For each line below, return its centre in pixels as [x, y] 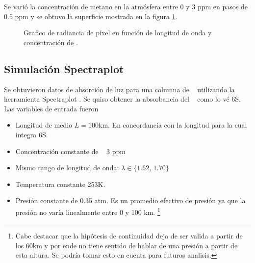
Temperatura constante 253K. [60, 184]
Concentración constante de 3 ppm [70, 151]
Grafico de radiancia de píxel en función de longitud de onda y [118, 33]
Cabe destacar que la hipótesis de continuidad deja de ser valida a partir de [129, 236]
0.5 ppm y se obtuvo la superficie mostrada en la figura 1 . [91, 16]
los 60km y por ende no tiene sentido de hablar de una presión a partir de [127, 245]
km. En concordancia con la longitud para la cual [173, 125]
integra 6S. [32, 134]
